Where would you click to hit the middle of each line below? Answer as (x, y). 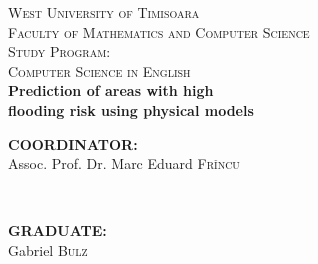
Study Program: (59, 51)
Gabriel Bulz (48, 249)
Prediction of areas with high (111, 90)
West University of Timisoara (104, 12)
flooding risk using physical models (131, 109)
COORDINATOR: (73, 143)
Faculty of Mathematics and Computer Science (159, 31)
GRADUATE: (57, 230)
